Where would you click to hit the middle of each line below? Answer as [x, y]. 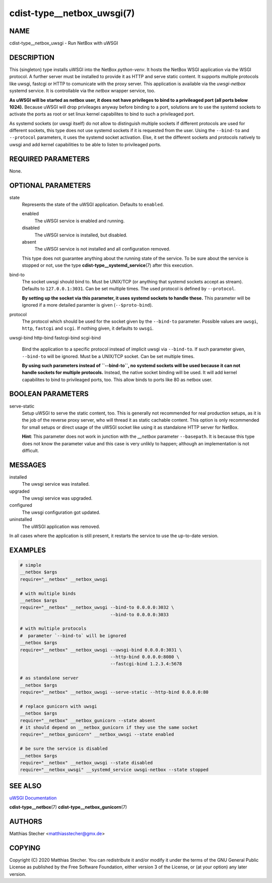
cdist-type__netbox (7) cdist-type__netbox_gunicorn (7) [68, 807]
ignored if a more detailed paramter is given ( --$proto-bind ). [87, 305]
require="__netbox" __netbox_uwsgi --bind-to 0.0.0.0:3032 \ [97, 607]
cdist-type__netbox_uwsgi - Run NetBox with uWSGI [64, 43]
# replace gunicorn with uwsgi [59, 706]
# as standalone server [49, 678]
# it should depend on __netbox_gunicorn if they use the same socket [109, 727]
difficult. [30, 450]
